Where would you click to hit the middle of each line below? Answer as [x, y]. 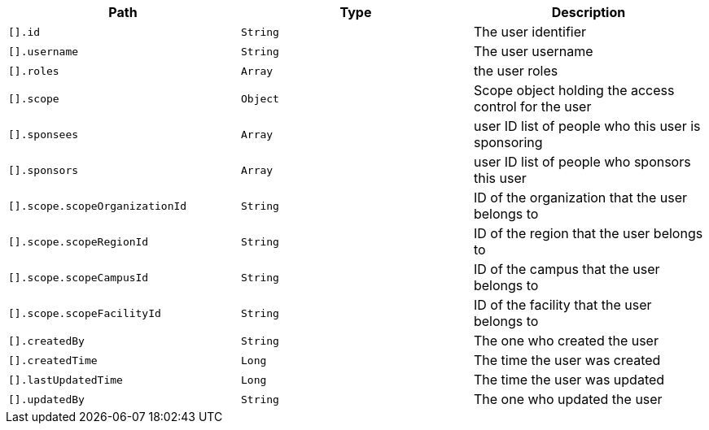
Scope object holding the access [574, 90]
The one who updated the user [568, 399]
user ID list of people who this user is [587, 126]
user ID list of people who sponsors [582, 162]
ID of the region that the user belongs [588, 233]
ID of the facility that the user [562, 305]
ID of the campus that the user [567, 269]
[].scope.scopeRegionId [79, 241]
